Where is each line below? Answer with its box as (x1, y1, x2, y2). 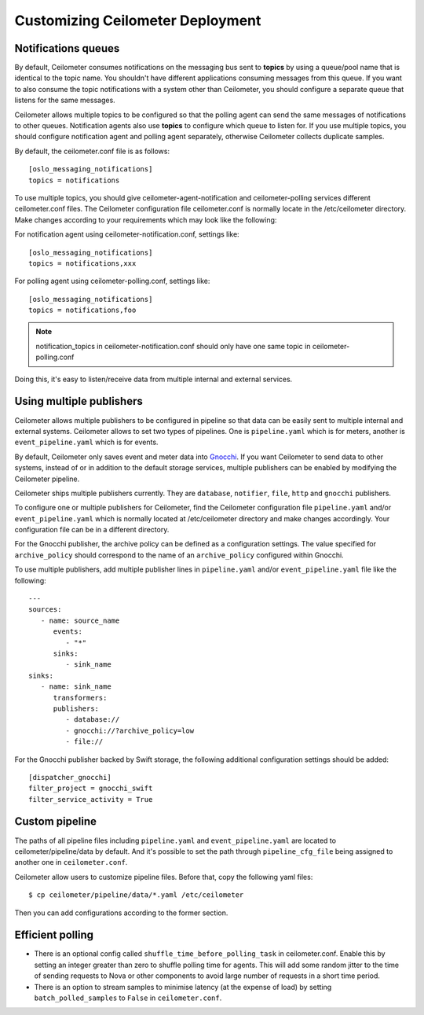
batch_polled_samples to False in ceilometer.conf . (34, 993, 222, 1002)
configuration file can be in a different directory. (14, 525, 170, 535)
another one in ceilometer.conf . (14, 858, 128, 867)
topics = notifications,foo (28, 306, 137, 314)
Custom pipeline (14, 815, 97, 829)
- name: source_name (40, 616, 120, 625)
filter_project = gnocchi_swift (28, 784, 153, 793)
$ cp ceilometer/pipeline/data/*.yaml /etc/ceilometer (28, 891, 244, 899)
